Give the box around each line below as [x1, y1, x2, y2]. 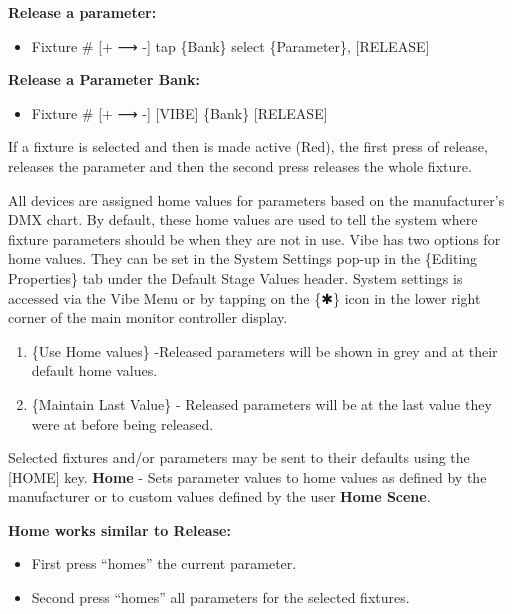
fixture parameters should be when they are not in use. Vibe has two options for [8, 228, 501, 249]
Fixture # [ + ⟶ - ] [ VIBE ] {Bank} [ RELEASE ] [31, 102, 328, 123]
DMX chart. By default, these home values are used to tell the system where [8, 209, 478, 230]
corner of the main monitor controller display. [8, 307, 288, 328]
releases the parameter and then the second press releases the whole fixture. [8, 155, 472, 176]
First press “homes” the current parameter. [31, 553, 297, 574]
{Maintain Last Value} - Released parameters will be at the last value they [31, 393, 492, 414]
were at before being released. [31, 413, 214, 434]
